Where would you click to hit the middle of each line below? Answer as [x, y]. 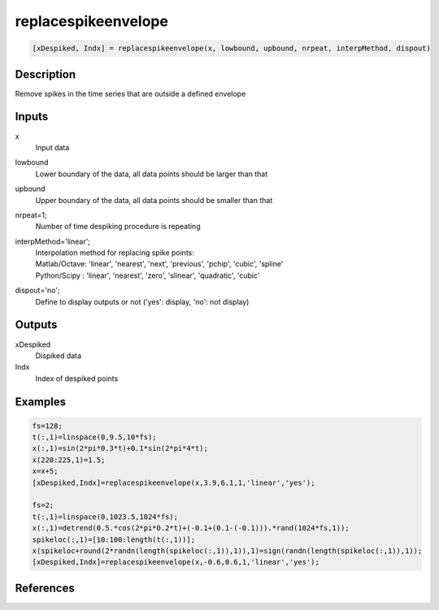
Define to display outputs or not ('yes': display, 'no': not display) [142, 301]
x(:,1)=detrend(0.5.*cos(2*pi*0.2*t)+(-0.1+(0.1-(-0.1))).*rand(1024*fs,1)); [191, 528]
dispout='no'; [37, 290]
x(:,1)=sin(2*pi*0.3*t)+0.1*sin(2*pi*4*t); [120, 448]
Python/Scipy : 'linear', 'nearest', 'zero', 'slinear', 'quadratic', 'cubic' [148, 275]
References [45, 588]
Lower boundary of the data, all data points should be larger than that [152, 174]
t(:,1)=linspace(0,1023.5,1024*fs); [105, 517]
